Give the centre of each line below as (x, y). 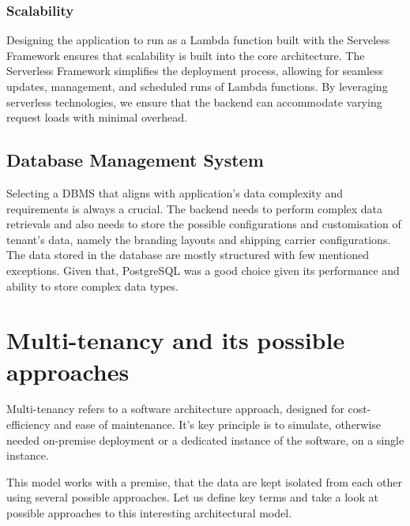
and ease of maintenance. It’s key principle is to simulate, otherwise (218, 425)
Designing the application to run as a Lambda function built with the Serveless (198, 40)
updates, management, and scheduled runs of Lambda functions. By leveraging (197, 86)
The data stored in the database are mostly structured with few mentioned (188, 255)
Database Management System (135, 160)
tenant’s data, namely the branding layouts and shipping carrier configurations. (199, 239)
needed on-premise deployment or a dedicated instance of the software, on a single (205, 440)
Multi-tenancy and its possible (176, 340)
